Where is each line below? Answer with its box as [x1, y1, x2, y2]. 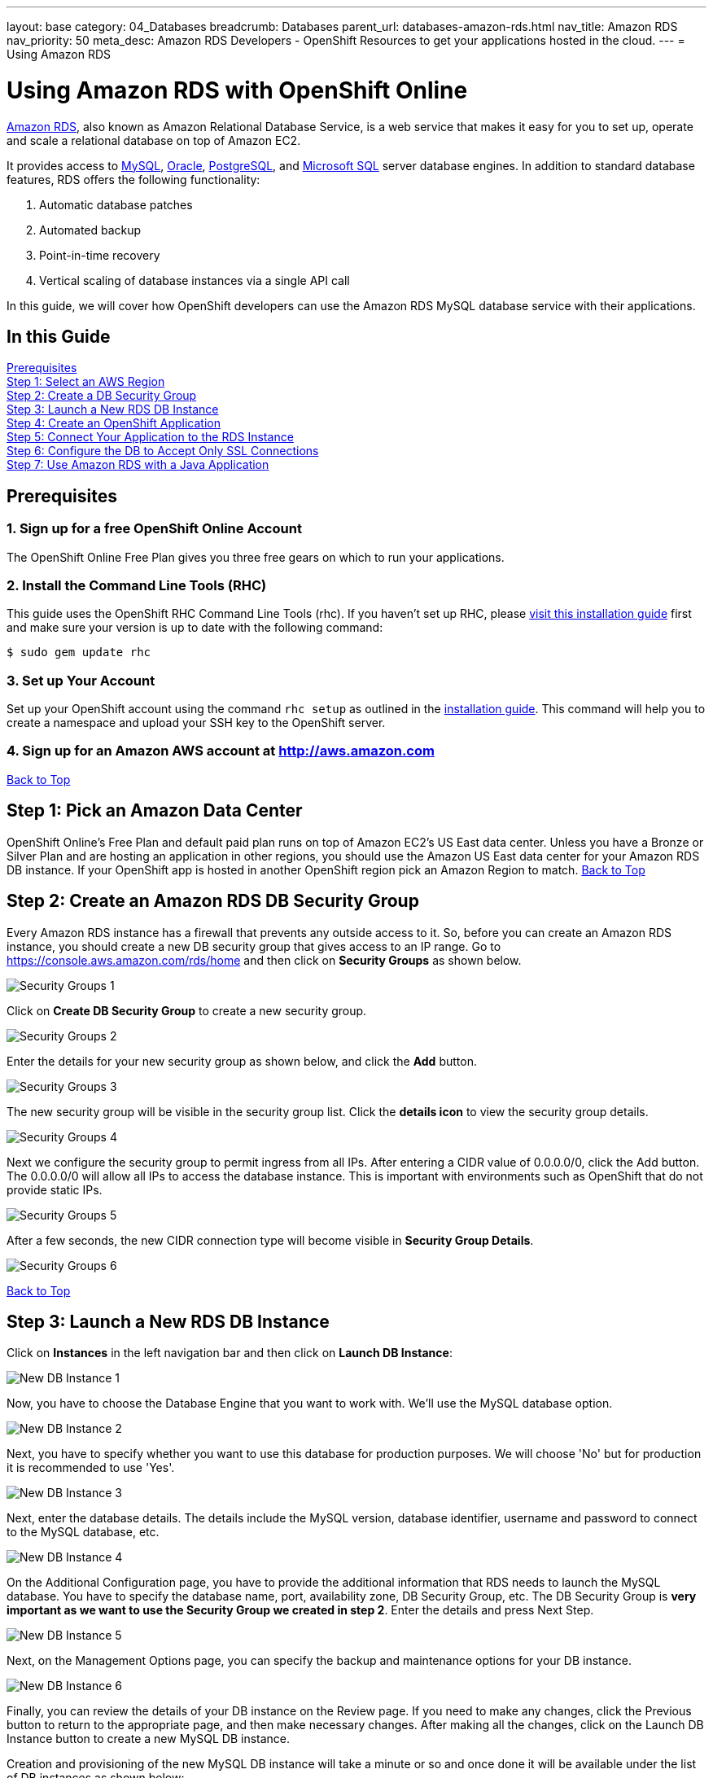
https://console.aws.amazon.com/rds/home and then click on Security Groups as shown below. [7, 952, 522, 967]
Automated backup [39, 222, 142, 237]
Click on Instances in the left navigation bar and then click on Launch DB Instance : [7, 1346, 453, 1360]
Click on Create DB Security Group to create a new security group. [7, 1003, 367, 1018]
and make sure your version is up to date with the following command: [7, 620, 383, 635]
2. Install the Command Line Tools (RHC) [7, 576, 267, 593]
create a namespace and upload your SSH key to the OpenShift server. [7, 716, 386, 730]
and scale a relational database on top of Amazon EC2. [7, 133, 301, 147]
